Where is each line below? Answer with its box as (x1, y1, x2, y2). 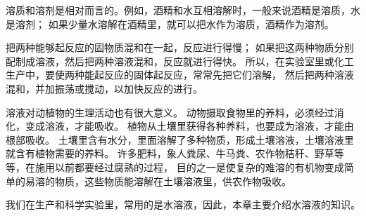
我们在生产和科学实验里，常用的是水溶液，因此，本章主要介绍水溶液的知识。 (6, 197, 360, 212)
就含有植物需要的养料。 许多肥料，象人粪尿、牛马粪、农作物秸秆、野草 (6, 146, 334, 161)
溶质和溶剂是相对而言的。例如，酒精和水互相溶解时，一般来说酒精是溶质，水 (6, 3, 360, 17)
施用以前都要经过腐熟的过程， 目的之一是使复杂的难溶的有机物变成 (34, 159, 344, 174)
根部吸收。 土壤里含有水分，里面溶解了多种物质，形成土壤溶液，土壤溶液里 (6, 132, 354, 147)
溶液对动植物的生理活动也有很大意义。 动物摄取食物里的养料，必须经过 (6, 104, 334, 119)
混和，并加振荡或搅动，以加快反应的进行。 (6, 81, 203, 95)
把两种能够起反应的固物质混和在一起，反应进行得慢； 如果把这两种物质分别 (6, 40, 354, 55)
